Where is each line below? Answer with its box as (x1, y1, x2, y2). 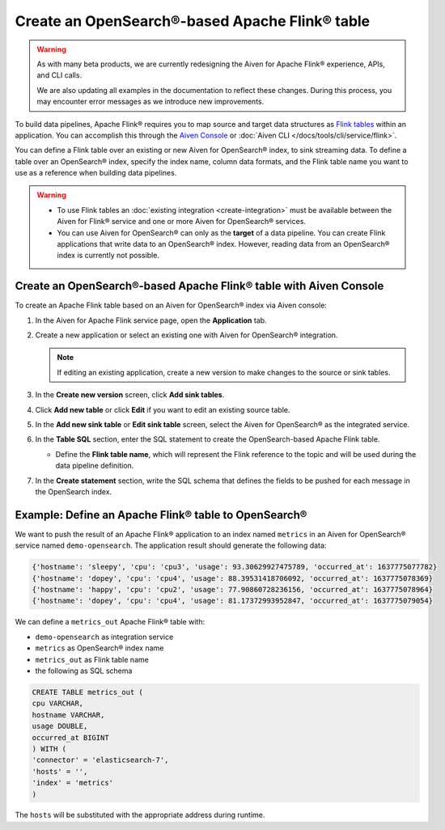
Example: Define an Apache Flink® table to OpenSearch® (15, 508, 307, 522)
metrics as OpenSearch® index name (35, 643, 164, 653)
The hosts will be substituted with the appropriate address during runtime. (15, 810, 265, 820)
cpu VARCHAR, (32, 699, 84, 708)
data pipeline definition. (55, 461, 134, 471)
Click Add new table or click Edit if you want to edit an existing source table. (35, 404, 290, 414)
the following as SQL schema (35, 666, 133, 675)
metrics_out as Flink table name (35, 654, 149, 664)
